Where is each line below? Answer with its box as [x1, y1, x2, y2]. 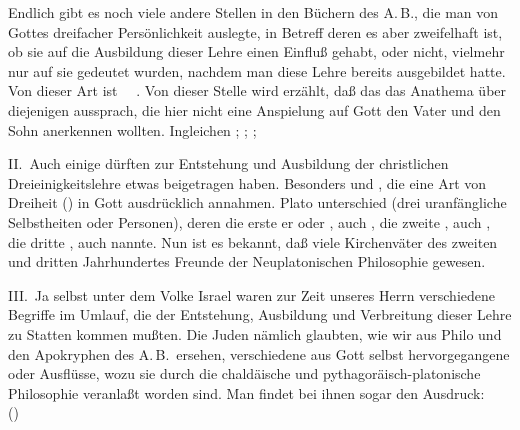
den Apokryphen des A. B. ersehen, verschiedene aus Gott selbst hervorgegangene [8, 343, 510, 364]
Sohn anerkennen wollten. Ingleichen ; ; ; [8, 119, 257, 140]
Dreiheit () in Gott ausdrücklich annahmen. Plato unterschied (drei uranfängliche [8, 192, 507, 213]
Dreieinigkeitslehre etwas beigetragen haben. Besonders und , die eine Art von [8, 172, 487, 193]
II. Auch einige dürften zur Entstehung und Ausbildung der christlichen [8, 153, 449, 174]
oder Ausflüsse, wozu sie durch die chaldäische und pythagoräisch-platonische [8, 363, 481, 384]
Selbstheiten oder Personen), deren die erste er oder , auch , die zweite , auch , [8, 211, 491, 232]
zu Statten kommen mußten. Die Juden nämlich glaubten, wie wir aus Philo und [8, 323, 502, 344]
